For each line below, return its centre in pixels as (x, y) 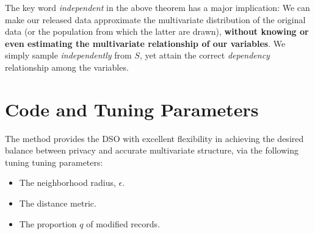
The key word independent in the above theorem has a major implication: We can (157, 7)
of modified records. (123, 223)
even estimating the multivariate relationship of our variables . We (145, 43)
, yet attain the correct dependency (205, 55)
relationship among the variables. (67, 67)
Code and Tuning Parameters (132, 109)
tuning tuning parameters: (54, 162)
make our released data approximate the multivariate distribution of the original (155, 19)
